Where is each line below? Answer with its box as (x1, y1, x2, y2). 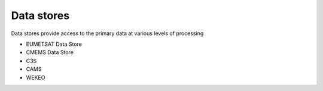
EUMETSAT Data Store (26, 40, 82, 48)
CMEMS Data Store (26, 49, 74, 56)
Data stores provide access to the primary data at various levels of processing (11, 30, 204, 37)
